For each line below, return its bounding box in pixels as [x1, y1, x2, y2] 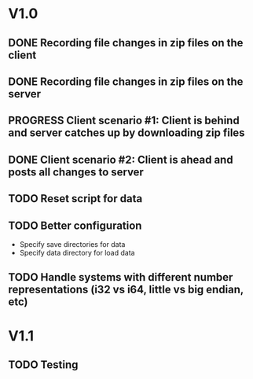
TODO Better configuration [8, 219, 142, 232]
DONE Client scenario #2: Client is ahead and [8, 153, 233, 166]
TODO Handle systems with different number [8, 270, 233, 284]
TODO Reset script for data [8, 192, 143, 205]
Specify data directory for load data [19, 248, 135, 257]
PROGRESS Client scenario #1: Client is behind [8, 114, 240, 127]
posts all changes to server [8, 165, 144, 178]
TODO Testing [8, 358, 79, 371]
